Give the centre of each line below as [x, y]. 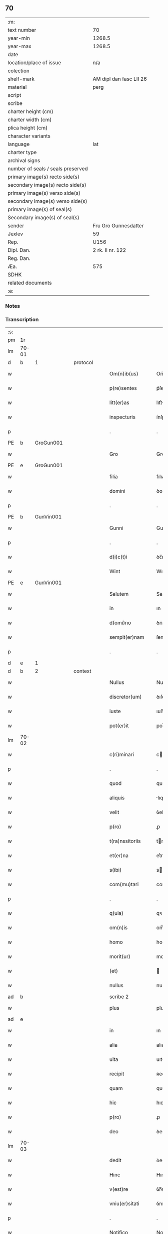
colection [19, 71]
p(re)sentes [123, 388]
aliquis [117, 798]
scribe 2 [119, 997]
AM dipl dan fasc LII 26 [120, 79]
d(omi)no [120, 623]
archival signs [24, 160]
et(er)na [119, 856]
